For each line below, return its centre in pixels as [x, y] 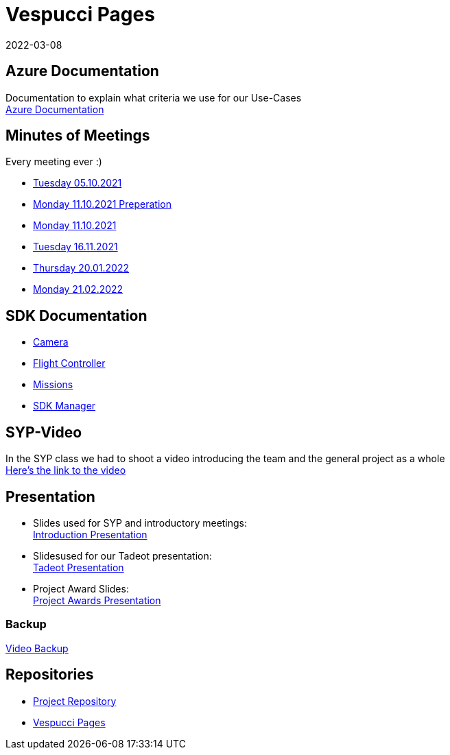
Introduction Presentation [90, 534]
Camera [51, 342]
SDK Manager [64, 406]
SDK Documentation [76, 315]
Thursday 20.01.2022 [81, 268]
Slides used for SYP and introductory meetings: [140, 523]
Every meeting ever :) [54, 162]
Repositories [50, 675]
